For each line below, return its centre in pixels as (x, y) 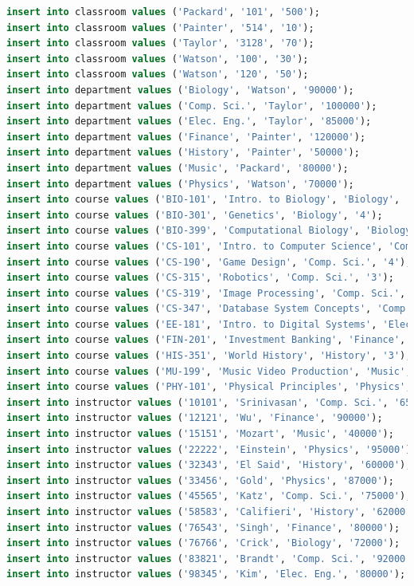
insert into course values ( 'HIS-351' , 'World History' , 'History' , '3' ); (209, 356)
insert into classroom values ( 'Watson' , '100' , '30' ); (158, 59)
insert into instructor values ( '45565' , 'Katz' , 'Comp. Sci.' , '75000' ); (209, 496)
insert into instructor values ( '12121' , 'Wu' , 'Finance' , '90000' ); (195, 418)
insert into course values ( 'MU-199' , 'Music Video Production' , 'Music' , (209, 371)
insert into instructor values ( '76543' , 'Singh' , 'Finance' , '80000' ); (203, 527)
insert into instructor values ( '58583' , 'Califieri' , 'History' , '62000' (209, 512)
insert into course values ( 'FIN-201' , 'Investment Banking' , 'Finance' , (206, 340)
